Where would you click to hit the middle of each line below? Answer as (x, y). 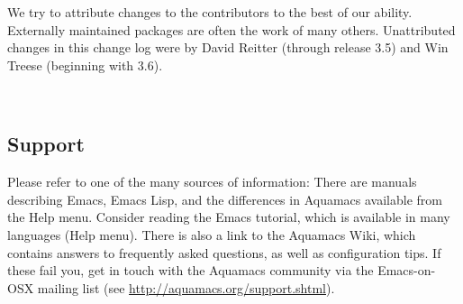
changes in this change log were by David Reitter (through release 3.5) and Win (228, 47)
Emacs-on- (407, 270)
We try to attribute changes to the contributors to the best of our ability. (210, 12)
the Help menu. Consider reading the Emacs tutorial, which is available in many (229, 217)
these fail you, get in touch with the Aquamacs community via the (191, 270)
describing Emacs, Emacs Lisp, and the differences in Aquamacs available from (225, 199)
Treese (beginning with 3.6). (85, 64)
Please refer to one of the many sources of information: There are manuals (212, 182)
